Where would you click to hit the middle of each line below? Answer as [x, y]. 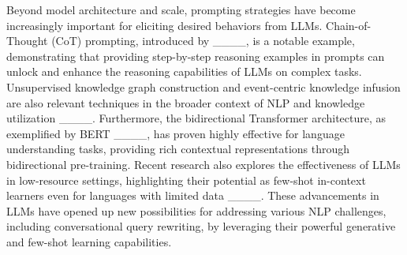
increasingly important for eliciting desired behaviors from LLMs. [164, 25]
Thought [27, 41]
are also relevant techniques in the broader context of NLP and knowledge [186, 102]
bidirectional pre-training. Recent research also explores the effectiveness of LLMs [203, 164]
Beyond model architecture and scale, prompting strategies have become [181, 9]
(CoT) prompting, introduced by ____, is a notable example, [203, 41]
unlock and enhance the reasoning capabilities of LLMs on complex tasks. [184, 71]
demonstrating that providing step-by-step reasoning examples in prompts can [196, 56]
